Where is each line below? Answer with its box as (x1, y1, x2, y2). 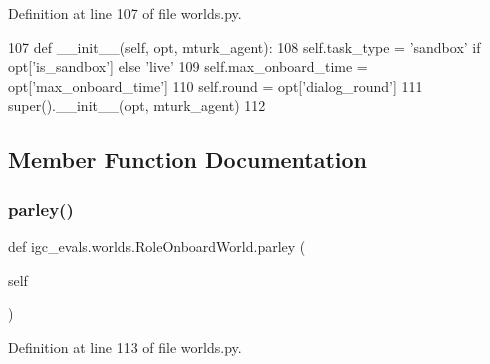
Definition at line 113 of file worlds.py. (8, 336, 242, 357)
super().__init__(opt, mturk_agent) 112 (8, 95, 266, 116)
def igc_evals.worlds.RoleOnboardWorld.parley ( (8, 235, 306, 256)
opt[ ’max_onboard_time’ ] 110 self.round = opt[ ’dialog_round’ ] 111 (8, 75, 423, 96)
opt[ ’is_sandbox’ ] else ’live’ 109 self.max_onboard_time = (8, 56, 368, 77)
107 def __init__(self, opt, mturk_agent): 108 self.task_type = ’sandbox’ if (8, 36, 481, 57)
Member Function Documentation (8, 144, 368, 175)
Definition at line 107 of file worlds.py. (8, 3, 242, 23)
